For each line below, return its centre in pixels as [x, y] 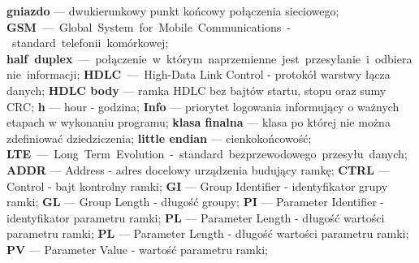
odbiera [393, 58]
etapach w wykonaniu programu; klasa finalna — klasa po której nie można [199, 122]
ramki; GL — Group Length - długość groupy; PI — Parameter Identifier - [195, 202]
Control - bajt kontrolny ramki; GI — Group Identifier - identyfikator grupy [197, 185]
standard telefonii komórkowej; [90, 43]
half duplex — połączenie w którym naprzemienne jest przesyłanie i [188, 58]
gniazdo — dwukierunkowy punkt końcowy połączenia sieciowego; [173, 11]
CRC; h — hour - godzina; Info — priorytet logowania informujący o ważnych [203, 106]
